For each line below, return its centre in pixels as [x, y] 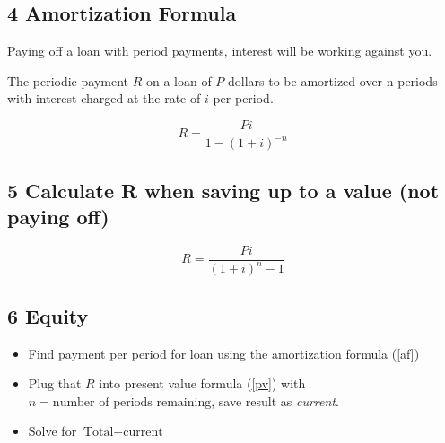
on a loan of [179, 80]
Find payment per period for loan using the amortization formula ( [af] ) [224, 353]
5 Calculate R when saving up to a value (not [223, 190]
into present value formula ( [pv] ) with [202, 383]
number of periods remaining [132, 402]
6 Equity [48, 315]
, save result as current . [275, 400]
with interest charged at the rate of [104, 98]
